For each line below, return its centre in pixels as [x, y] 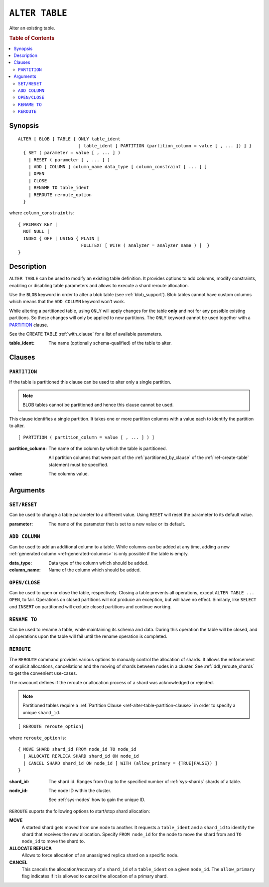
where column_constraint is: [42, 213]
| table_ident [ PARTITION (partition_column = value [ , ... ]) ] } [165, 146]
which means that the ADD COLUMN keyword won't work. [67, 302]
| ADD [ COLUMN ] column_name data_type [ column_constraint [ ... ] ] [118, 167]
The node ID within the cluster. [80, 791]
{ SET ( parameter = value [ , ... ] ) [72, 153]
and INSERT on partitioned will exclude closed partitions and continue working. [90, 606]
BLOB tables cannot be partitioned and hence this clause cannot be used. [98, 405]
